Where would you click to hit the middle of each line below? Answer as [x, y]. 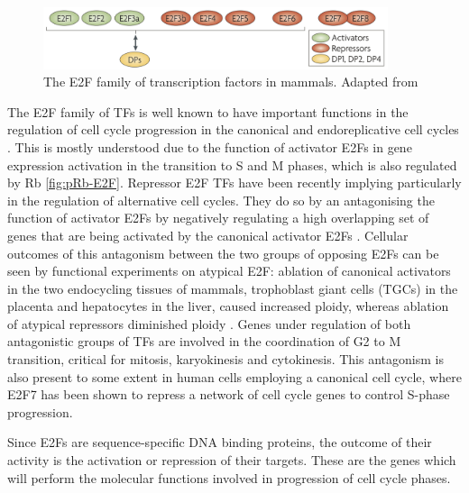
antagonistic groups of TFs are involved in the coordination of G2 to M [204, 341]
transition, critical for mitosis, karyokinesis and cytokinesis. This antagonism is [225, 359]
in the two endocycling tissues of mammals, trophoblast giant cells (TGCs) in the [233, 288]
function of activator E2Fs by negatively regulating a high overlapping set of [218, 218]
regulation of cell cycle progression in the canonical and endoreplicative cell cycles [233, 129]
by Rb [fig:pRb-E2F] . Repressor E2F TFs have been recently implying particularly [234, 183]
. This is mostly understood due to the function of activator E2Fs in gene [210, 146]
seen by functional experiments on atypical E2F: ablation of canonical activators [229, 271]
